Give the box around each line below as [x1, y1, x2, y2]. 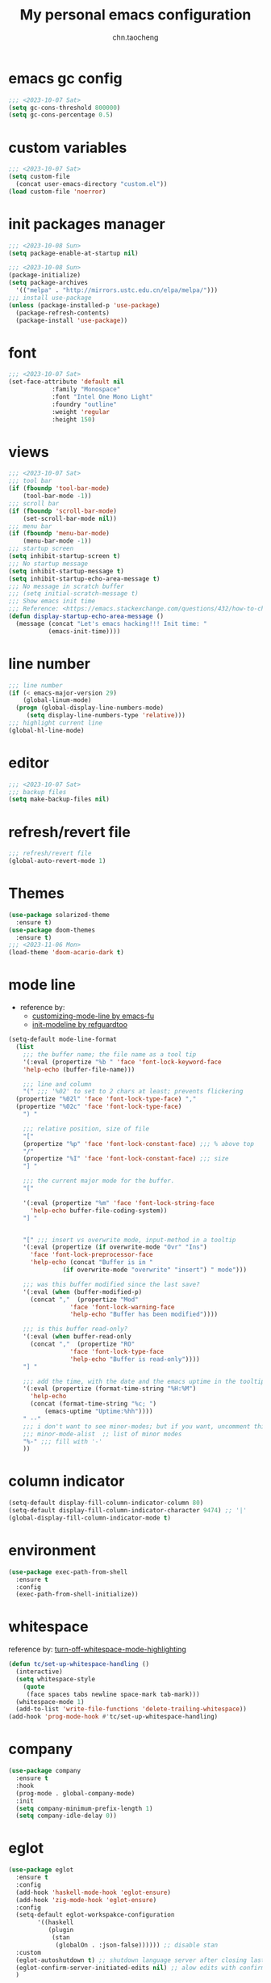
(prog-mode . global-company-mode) [15, 1789, 135, 1797]
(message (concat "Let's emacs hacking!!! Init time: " [15, 619, 207, 628]
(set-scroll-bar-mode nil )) [23, 514, 117, 522]
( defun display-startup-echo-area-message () [8, 612, 164, 620]
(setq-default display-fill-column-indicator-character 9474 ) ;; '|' [8, 1507, 248, 1515]
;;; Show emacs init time [8, 597, 95, 606]
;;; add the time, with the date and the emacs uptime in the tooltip [23, 1377, 265, 1385]
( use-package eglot [8, 1866, 74, 1874]
